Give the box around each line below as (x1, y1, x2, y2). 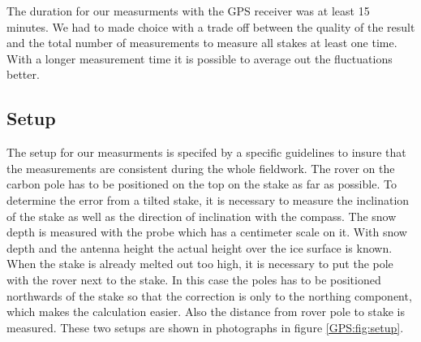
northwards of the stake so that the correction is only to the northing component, (6, 287, 412, 304)
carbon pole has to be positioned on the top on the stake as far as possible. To (6, 175, 397, 193)
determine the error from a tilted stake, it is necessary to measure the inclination (6, 191, 410, 208)
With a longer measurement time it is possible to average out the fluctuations (6, 50, 393, 67)
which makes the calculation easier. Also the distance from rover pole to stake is (6, 303, 405, 320)
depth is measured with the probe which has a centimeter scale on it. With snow (6, 223, 407, 240)
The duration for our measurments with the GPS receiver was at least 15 (6, 2, 370, 19)
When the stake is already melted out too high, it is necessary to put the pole (6, 255, 393, 272)
